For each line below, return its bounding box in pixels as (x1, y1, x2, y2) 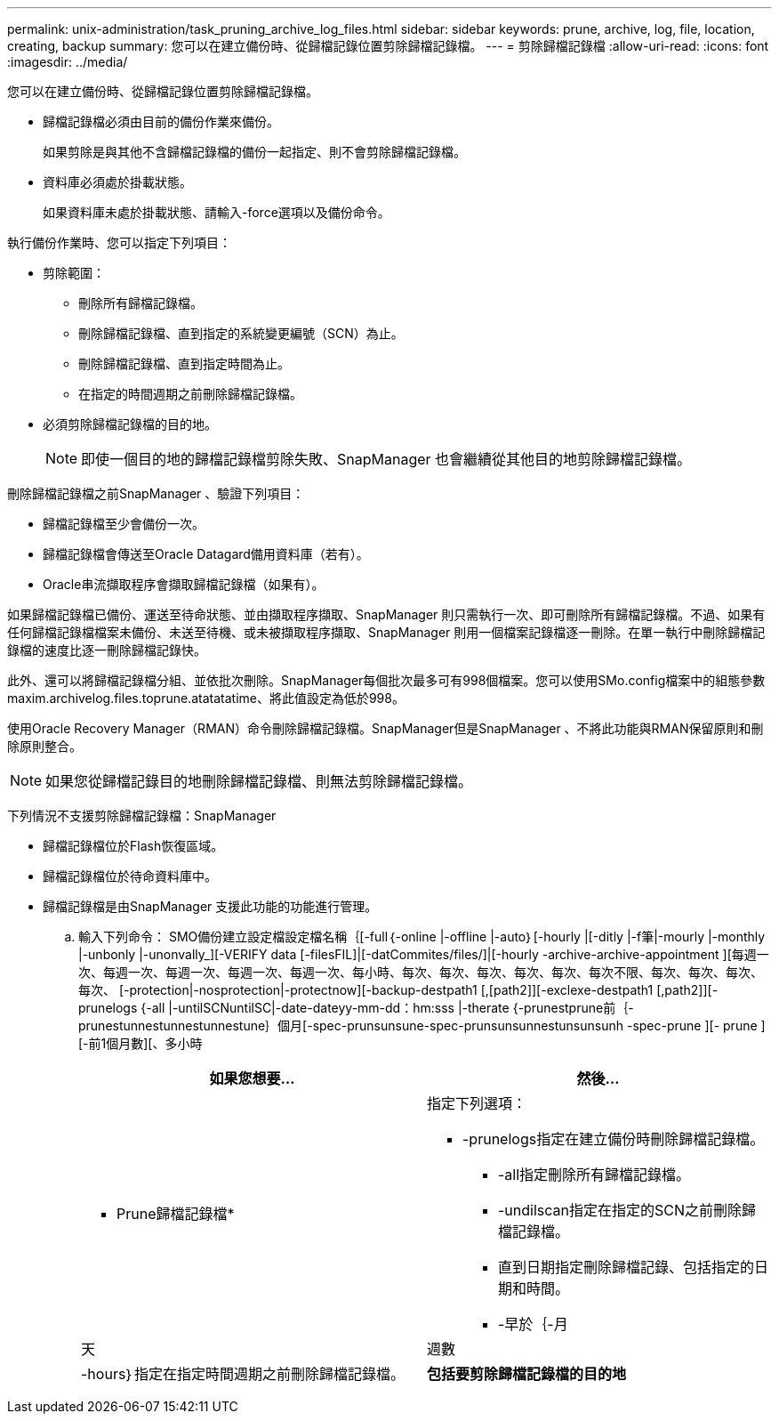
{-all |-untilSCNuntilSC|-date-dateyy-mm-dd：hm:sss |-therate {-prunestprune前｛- (141, 1000, 634, 1015)
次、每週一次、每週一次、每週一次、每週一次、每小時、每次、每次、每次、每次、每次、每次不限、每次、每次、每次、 (78, 965, 763, 980)
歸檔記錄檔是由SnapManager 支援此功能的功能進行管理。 (43, 899, 378, 914)
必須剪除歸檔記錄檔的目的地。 (43, 416, 217, 432)
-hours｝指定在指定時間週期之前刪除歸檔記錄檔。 (81, 1365, 405, 1383)
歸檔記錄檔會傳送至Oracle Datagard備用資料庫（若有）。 (43, 546, 369, 561)
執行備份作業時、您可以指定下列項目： (7, 235, 231, 250)
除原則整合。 (7, 739, 82, 754)
